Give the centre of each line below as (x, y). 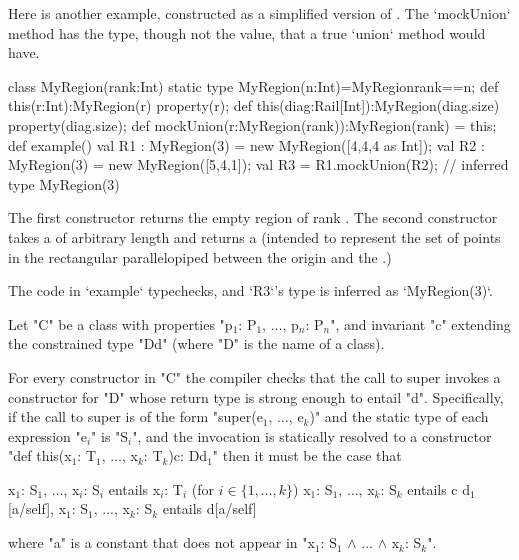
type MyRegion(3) (64, 183)
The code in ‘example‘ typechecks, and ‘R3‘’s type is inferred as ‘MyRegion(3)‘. (250, 290)
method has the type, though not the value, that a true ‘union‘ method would (247, 32)
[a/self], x (37, 508)
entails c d (439, 488)
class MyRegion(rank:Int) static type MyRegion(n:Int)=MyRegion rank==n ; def (253, 85)
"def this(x (40, 455)
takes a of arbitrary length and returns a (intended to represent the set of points (254, 236)
